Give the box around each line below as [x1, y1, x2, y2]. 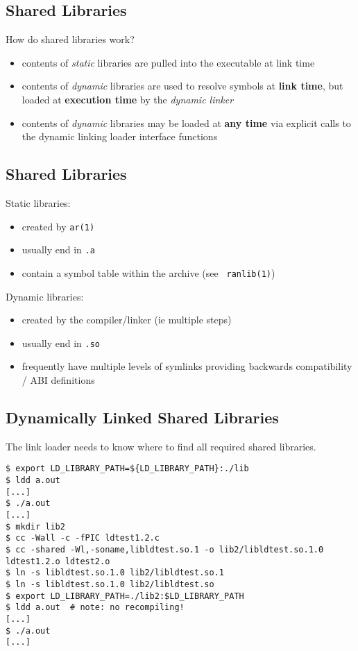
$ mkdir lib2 [6, 521, 65, 532]
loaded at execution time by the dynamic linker [22, 92, 234, 106]
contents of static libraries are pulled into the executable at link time [22, 55, 315, 69]
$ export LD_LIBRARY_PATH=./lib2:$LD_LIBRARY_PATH [6, 591, 244, 601]
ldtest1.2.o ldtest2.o [6, 556, 110, 566]
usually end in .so [22, 335, 100, 350]
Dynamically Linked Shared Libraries [6, 406, 279, 428]
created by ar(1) [22, 219, 95, 233]
